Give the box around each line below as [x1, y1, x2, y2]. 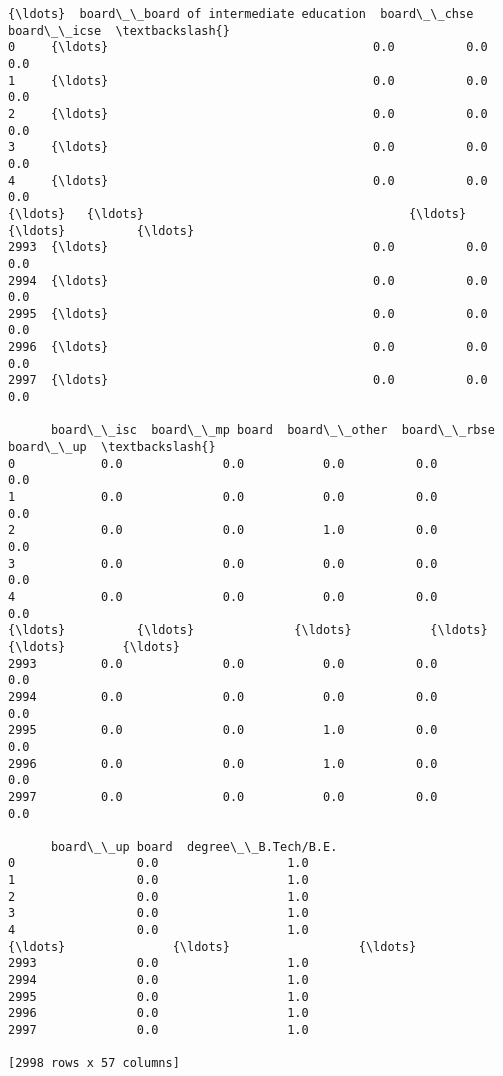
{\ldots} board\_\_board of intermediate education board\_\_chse [8, 7, 474, 21]
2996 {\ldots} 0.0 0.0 [8, 340, 488, 355]
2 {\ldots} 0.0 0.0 [8, 106, 488, 121]
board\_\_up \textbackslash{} [8, 440, 216, 455]
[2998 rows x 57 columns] [8, 1056, 180, 1071]
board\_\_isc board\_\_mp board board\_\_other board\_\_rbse [50, 423, 495, 438]
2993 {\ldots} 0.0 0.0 [8, 240, 488, 255]
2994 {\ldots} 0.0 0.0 [8, 273, 488, 288]
